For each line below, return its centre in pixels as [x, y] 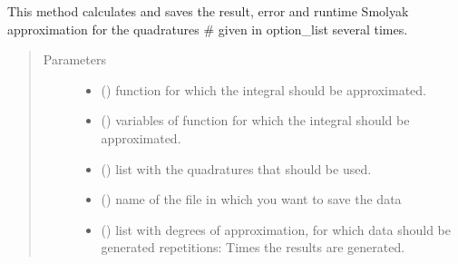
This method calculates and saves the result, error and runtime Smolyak [208, 11]
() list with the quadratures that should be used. [236, 168]
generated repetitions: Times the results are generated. [253, 247]
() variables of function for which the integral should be [255, 120]
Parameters [74, 59]
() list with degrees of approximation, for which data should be [276, 229]
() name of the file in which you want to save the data [251, 199]
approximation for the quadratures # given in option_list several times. [208, 29]
